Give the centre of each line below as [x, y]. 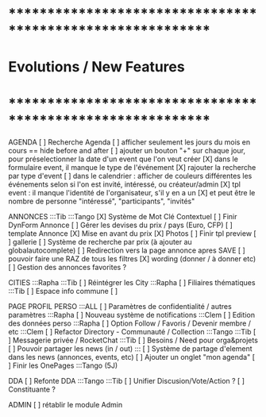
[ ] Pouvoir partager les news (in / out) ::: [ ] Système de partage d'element [130, 349]
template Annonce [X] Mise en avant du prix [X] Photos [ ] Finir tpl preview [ [132, 234]
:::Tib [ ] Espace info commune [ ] [63, 292]
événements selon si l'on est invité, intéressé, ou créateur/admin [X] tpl [124, 184]
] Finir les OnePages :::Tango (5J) [63, 365]
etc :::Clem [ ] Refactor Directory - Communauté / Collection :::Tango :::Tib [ [132, 332]
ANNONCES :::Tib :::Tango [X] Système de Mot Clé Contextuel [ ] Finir [123, 217]
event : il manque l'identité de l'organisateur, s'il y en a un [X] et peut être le [132, 193]
